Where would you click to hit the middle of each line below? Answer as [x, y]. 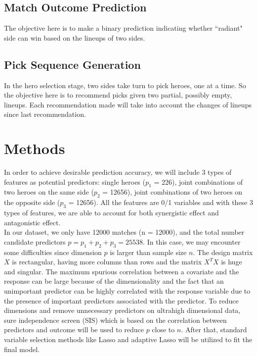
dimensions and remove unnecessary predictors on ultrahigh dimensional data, [122, 310]
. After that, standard [214, 330]
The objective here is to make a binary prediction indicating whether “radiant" [123, 28]
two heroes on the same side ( [49, 192]
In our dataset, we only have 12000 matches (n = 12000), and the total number [124, 232]
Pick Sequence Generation [72, 64]
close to [163, 330]
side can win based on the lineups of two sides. [75, 37]
